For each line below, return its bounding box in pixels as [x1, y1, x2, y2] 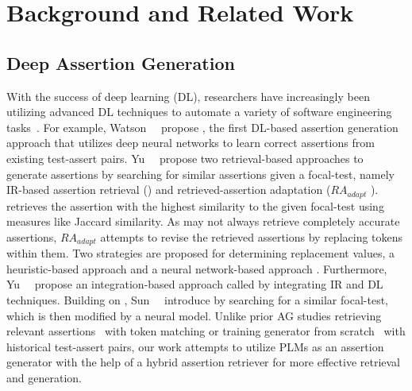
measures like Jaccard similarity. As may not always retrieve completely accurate [6, 213, 400, 230]
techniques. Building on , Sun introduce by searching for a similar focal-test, [6, 292, 388, 308]
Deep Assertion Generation [6, 50, 235, 75]
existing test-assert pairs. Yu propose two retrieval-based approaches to [6, 149, 364, 166]
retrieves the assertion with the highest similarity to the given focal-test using [6, 197, 384, 214]
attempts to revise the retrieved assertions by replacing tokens [100, 228, 403, 245]
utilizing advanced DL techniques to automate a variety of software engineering [6, 103, 392, 120]
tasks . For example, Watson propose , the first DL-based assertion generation [6, 118, 399, 135]
